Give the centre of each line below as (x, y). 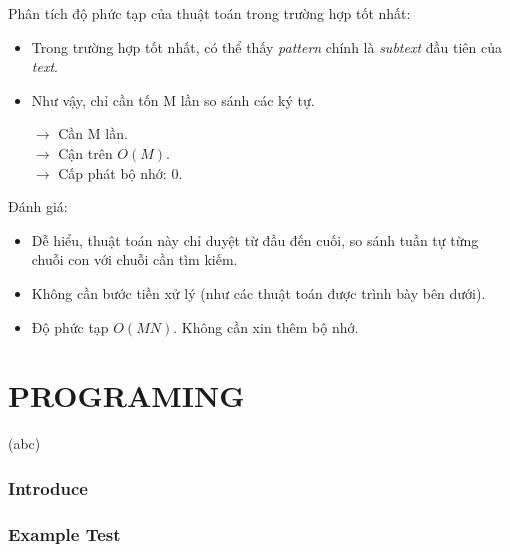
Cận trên (85, 152)
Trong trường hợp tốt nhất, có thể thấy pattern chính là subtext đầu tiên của (266, 46)
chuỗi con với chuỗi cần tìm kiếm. (134, 259)
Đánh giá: (38, 206)
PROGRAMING (126, 395)
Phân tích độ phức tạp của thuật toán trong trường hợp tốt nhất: (209, 13)
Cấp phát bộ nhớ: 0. (120, 172)
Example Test (64, 533)
